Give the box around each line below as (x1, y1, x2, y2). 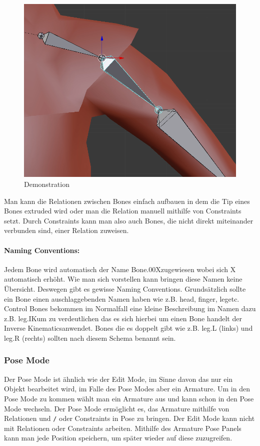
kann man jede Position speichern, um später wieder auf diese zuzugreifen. (4, 432, 232, 443)
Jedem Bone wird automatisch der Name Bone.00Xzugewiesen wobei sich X (4, 264, 236, 274)
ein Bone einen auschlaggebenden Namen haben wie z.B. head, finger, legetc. (4, 293, 239, 304)
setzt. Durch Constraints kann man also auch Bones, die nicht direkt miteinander (4, 215, 253, 226)
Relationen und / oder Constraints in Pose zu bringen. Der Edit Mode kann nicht (4, 413, 255, 423)
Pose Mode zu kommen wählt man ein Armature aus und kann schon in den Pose (4, 393, 254, 403)
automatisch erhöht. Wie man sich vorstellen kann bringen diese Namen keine (4, 274, 242, 284)
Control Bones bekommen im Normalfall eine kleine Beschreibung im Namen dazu (4, 303, 256, 314)
